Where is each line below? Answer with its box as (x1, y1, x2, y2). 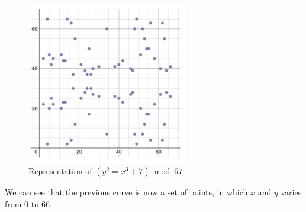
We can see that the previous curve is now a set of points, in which (5, 186, 248, 198)
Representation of (28, 165, 92, 177)
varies (281, 186, 302, 198)
